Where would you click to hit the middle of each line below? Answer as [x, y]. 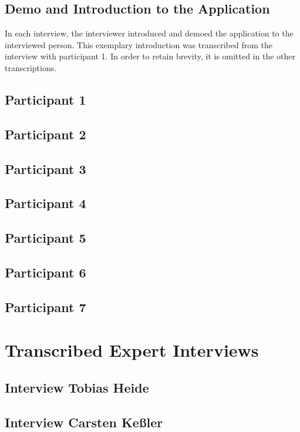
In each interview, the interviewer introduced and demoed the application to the [149, 33]
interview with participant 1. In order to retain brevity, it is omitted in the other [150, 56]
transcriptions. [31, 67]
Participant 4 [45, 203]
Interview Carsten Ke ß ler [84, 422]
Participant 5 [45, 238]
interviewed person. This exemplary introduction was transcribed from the [139, 44]
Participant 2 [45, 134]
